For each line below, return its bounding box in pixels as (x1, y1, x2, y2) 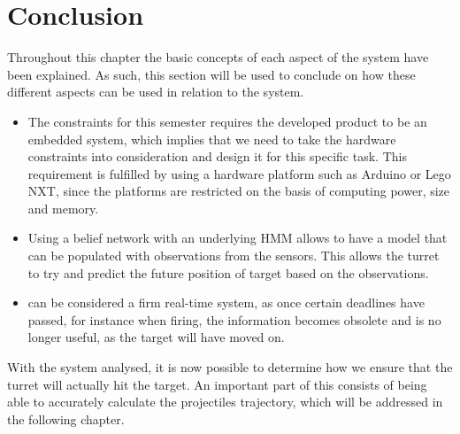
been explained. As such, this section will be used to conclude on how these (7, 65, 416, 83)
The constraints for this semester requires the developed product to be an (27, 112, 427, 130)
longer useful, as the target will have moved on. (27, 328, 285, 346)
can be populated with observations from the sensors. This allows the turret (27, 246, 440, 265)
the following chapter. (7, 409, 125, 428)
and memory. (27, 198, 99, 217)
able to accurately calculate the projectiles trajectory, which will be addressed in (7, 392, 443, 411)
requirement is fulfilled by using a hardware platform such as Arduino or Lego (27, 164, 451, 182)
